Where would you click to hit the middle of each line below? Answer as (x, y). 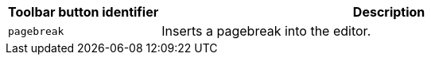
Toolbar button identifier (83, 12)
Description (389, 12)
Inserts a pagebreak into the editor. (266, 31)
